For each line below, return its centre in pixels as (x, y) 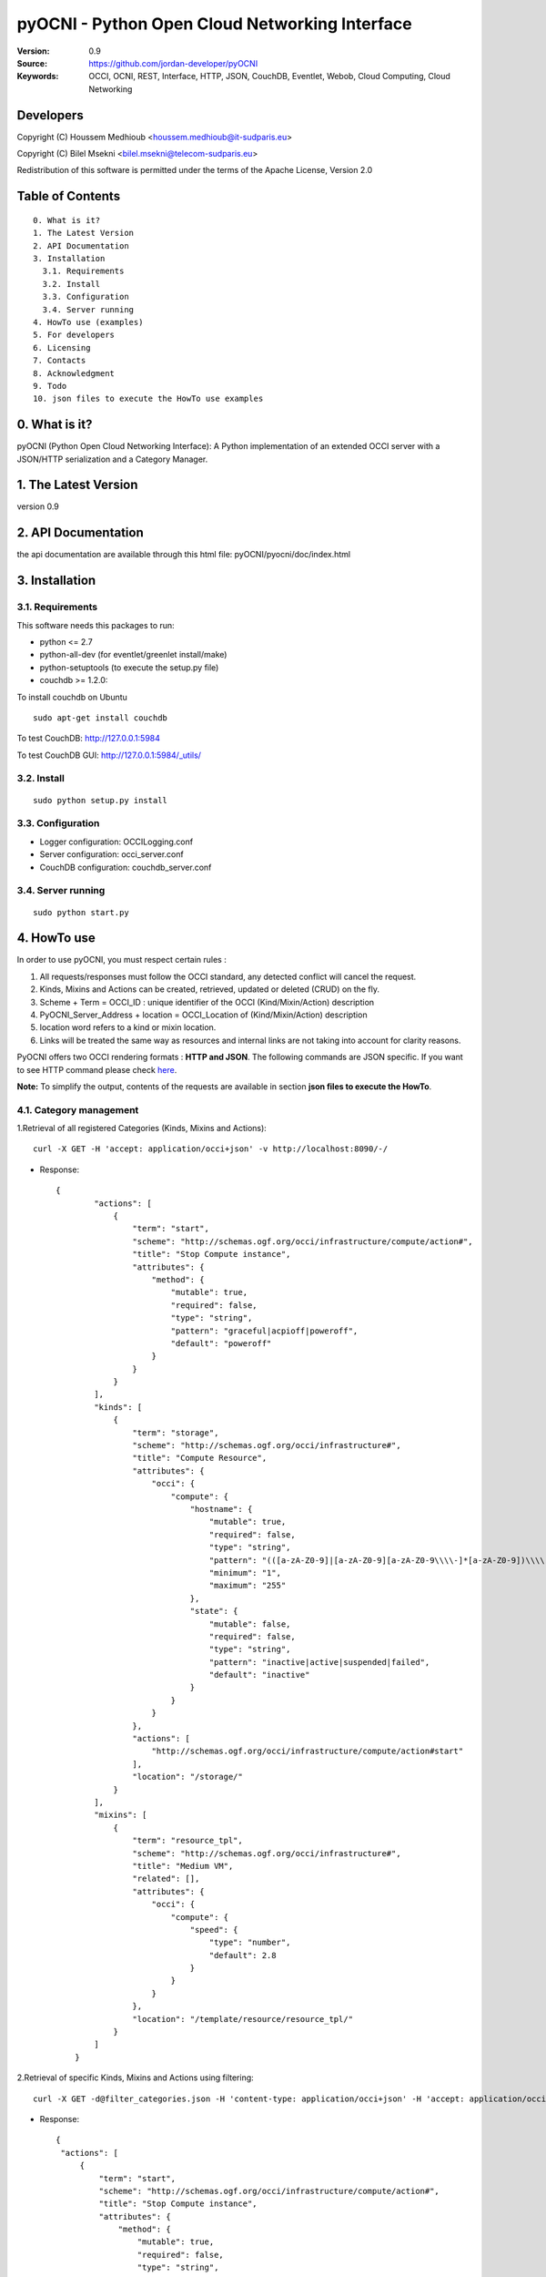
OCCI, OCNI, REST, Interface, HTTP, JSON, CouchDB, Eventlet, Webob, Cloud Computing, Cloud (269, 77)
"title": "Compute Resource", (200, 1458)
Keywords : (38, 77)
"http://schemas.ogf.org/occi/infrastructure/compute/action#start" (308, 1751)
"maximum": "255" (248, 1586)
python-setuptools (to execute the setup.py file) (129, 667)
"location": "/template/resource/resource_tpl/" (243, 2019)
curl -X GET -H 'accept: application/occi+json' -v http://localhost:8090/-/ (211, 1149)
